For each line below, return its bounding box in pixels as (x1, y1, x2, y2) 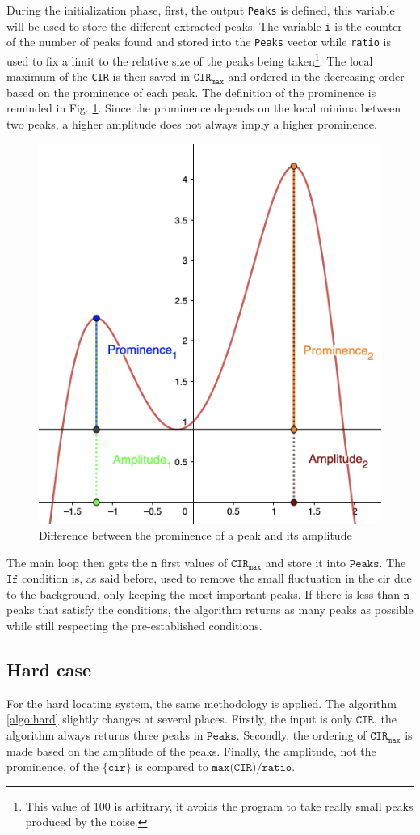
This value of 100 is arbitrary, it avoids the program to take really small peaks (25, 797, 414, 814)
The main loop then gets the (6, 553, 148, 570)
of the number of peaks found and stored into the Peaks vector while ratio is (6, 33, 392, 50)
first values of (161, 553, 228, 570)
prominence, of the (6, 758, 99, 775)
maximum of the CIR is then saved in (6, 68, 190, 85)
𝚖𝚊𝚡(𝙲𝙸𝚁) (212, 762, 257, 774)
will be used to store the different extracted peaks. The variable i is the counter (6, 17, 402, 34)
